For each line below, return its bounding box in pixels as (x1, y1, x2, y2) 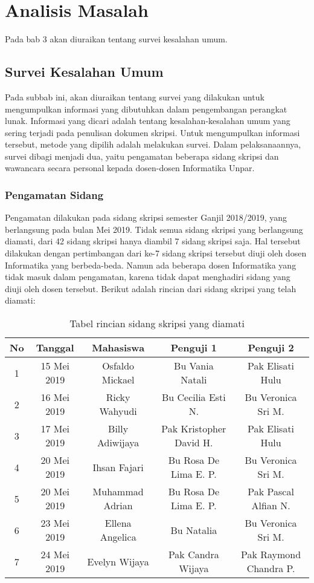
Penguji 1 (170, 340, 217, 355)
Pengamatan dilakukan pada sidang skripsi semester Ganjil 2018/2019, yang (5, 211, 287, 224)
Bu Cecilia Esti (161, 390, 226, 405)
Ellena (104, 516, 132, 530)
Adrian (103, 498, 133, 513)
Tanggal (36, 340, 74, 355)
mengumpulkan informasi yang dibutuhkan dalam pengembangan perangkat (5, 102, 287, 115)
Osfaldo (102, 359, 135, 373)
